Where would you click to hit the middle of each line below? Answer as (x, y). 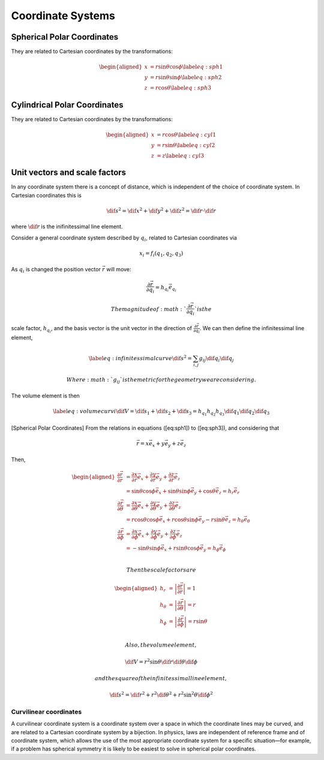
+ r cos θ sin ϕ (182, 520)
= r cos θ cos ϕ (143, 520)
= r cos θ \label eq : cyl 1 (186, 134)
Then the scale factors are (161, 570)
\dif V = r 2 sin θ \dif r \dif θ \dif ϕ (161, 661)
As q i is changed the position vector (56, 270)
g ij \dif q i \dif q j (216, 359)
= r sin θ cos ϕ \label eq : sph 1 (186, 67)
